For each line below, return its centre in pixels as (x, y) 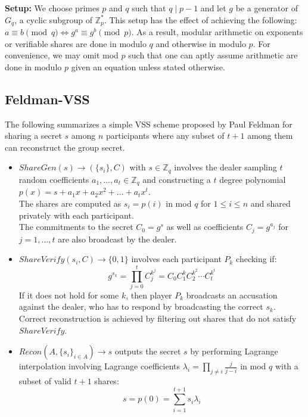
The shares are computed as (70, 203)
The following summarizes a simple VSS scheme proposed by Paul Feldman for (149, 124)
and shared (270, 203)
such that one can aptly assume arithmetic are (213, 55)
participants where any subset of (165, 136)
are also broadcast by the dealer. (117, 239)
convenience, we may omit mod (62, 55)
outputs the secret (148, 351)
